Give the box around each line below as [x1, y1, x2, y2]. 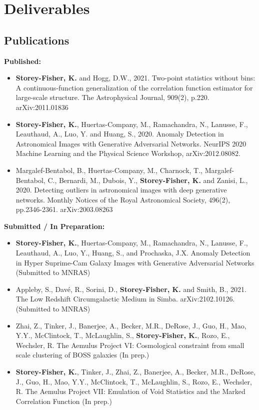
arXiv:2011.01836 [15, 101, 68, 112]
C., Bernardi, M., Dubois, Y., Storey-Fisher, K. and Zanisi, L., [47, 174, 248, 185]
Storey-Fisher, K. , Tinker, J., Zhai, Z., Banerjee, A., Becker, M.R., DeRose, [15, 366, 255, 377]
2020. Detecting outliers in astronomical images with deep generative [15, 184, 227, 195]
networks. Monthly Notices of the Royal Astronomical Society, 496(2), [15, 194, 230, 204]
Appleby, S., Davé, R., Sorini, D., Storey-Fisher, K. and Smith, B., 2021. [15, 283, 246, 294]
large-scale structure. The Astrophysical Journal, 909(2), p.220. [15, 92, 209, 102]
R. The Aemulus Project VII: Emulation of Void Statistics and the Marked [15, 386, 245, 396]
